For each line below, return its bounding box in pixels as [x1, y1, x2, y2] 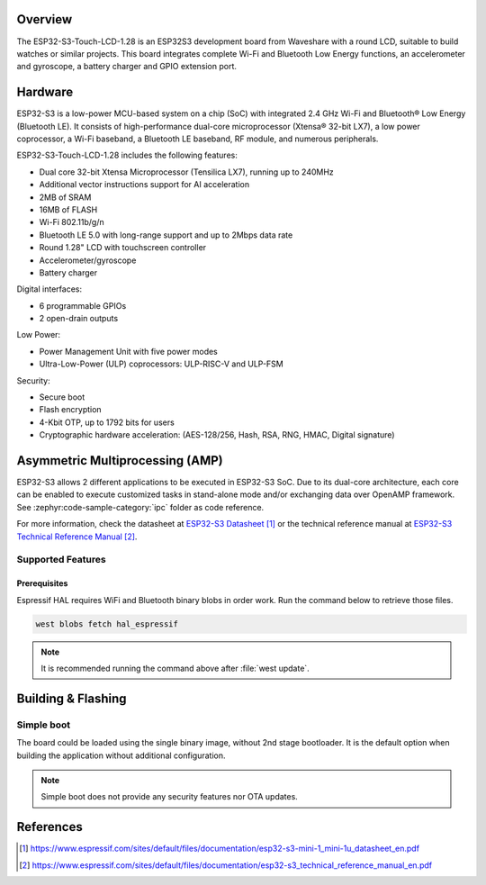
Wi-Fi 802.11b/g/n [39, 217, 104, 228]
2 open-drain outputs [39, 313, 119, 324]
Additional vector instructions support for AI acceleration [39, 179, 250, 190]
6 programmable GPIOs [39, 300, 127, 311]
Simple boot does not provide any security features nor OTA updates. [40, 791, 299, 802]
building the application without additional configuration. [16, 750, 226, 761]
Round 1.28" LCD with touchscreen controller [39, 242, 207, 253]
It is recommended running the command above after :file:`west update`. [40, 663, 310, 673]
